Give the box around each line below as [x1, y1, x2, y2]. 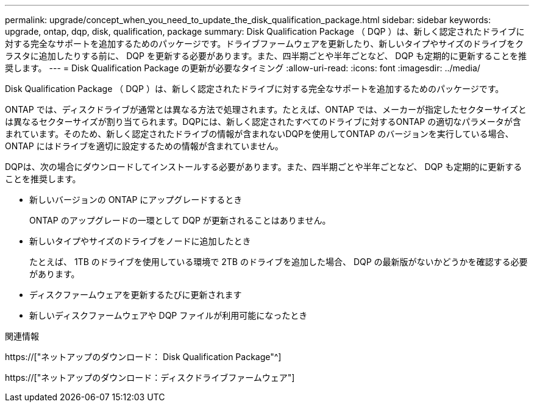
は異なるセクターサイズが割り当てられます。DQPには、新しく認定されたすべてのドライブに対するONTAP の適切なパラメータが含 [5, 116, 521, 127]
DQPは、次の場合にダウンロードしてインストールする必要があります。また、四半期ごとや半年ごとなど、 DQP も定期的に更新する [5, 161, 522, 172]
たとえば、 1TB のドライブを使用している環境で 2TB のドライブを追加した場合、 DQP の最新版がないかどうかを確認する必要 [29, 257, 528, 267]
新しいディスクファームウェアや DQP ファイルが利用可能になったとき [29, 310, 308, 320]
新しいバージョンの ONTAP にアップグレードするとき [29, 194, 243, 205]
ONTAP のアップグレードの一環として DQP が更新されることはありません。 [29, 215, 331, 225]
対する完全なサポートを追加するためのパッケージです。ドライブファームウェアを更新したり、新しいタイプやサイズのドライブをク [5, 38, 524, 49]
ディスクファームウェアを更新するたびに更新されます [29, 289, 242, 300]
